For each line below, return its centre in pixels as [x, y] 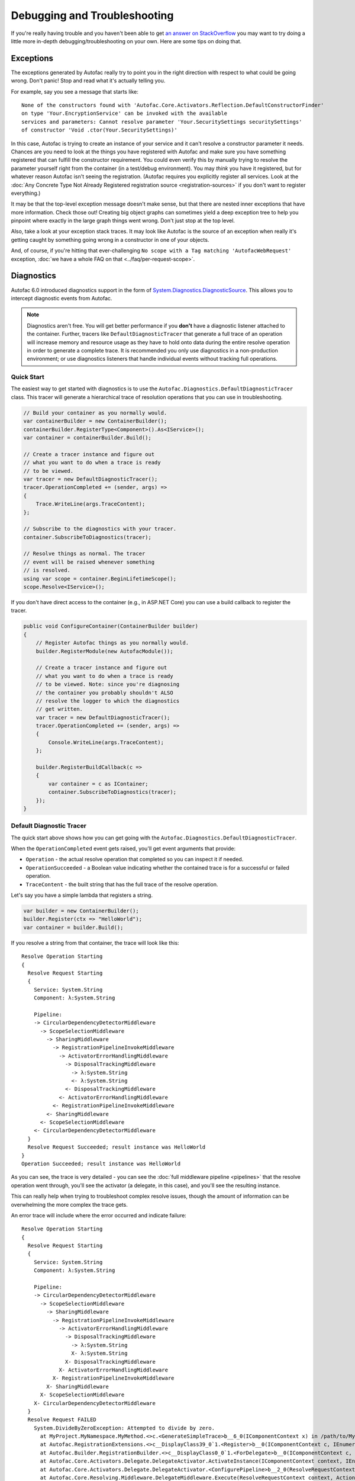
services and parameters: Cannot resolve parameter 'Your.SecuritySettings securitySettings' [162, 122]
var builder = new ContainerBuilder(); [81, 911]
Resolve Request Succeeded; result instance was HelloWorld [117, 1147]
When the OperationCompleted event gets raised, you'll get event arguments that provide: [123, 849]
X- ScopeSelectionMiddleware [82, 1395]
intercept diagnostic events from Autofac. [62, 298]
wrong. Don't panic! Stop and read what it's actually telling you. [88, 81]
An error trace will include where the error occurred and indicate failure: [99, 1215]
